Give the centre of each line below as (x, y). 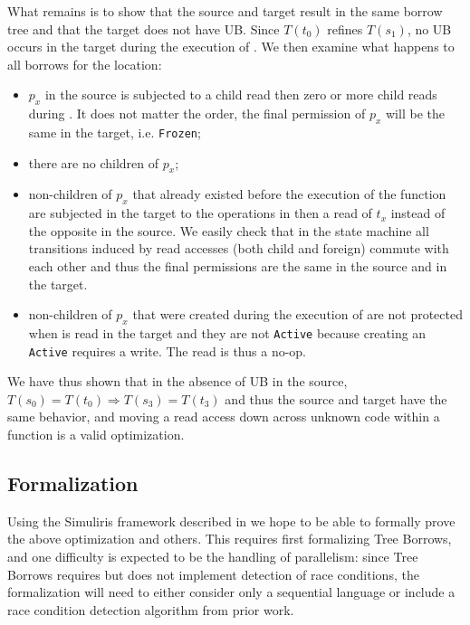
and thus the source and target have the (336, 398)
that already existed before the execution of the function (289, 194)
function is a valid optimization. (96, 435)
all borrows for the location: (85, 64)
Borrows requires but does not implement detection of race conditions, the (213, 574)
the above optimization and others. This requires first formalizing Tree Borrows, (230, 539)
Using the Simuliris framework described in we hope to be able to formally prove (231, 521)
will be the (415, 114)
